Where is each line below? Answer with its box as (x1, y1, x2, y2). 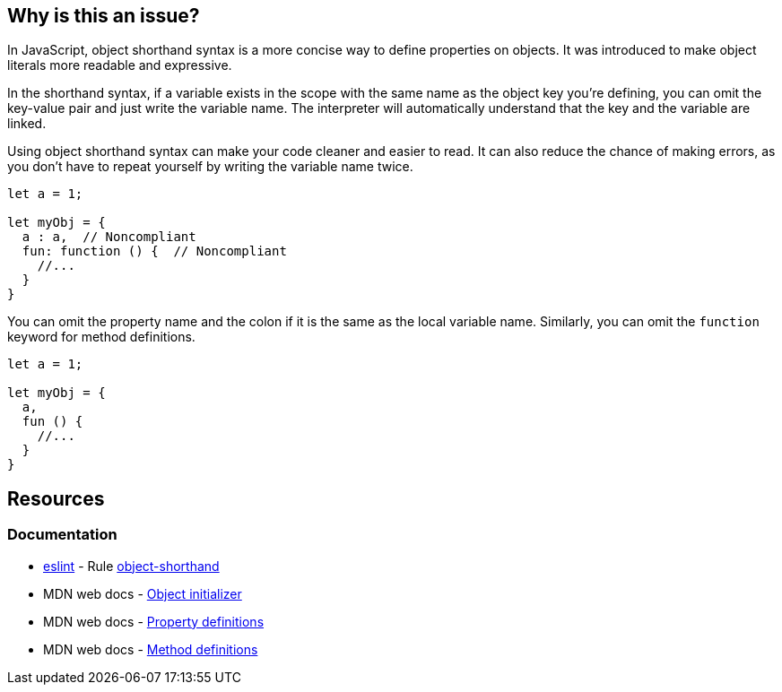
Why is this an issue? (7, 4, 200, 27)
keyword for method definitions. (7, 329, 195, 345)
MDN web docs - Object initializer (43, 585, 242, 601)
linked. (7, 116, 47, 132)
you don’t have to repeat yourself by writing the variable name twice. (7, 159, 413, 175)
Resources (7, 487, 105, 510)
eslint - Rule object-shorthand (43, 558, 220, 574)
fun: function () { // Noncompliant (22, 244, 287, 259)
